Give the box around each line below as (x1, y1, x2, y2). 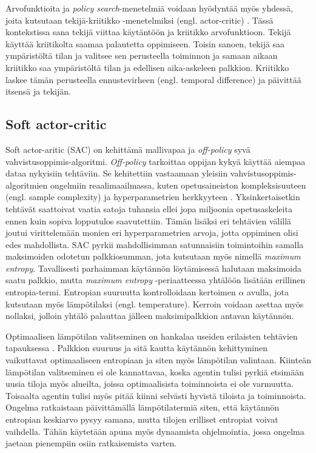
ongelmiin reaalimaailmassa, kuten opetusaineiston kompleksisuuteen (50, 178, 306, 191)
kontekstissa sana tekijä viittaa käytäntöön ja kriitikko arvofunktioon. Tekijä (5, 25, 291, 38)
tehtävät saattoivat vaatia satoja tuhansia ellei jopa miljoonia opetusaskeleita (5, 202, 292, 215)
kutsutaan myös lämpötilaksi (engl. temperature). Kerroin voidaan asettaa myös (5, 297, 304, 310)
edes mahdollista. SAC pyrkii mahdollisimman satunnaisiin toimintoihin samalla (5, 238, 304, 250)
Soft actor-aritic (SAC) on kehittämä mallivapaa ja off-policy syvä (5, 143, 250, 155)
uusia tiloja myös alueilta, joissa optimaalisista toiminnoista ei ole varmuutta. (5, 377, 294, 390)
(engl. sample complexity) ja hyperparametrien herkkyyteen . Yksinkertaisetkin (5, 190, 300, 203)
